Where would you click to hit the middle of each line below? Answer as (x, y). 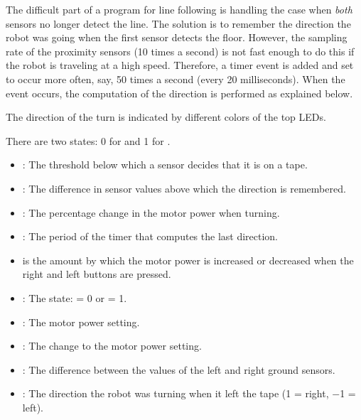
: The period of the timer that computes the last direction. (150, 236)
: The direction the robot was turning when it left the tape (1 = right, (176, 393)
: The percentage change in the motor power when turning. (151, 212)
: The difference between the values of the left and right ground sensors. (179, 369)
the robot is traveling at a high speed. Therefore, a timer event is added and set (180, 65)
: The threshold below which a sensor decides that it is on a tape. (165, 165)
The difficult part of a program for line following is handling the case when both (179, 9)
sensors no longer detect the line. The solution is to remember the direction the (178, 23)
